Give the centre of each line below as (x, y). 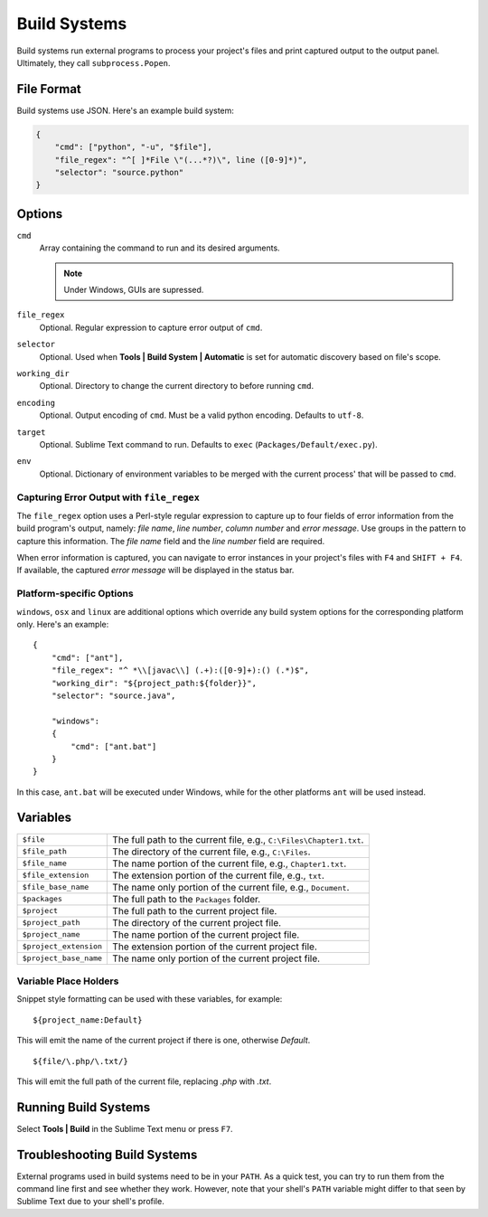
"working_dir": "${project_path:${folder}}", (154, 683)
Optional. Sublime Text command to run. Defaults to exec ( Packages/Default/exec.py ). (209, 444)
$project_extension (62, 946)
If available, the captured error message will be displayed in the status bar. (155, 571)
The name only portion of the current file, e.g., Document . (231, 887)
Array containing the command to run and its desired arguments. (160, 248)
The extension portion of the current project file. (215, 947)
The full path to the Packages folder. (187, 899)
